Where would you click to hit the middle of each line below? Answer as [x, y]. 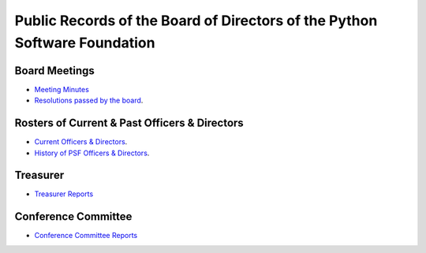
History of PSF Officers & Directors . [92, 153]
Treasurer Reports [64, 194]
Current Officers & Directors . [81, 142]
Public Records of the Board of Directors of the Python [196, 20]
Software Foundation [85, 43]
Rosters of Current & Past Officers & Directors [129, 123]
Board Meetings [54, 71]
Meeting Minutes [62, 89]
